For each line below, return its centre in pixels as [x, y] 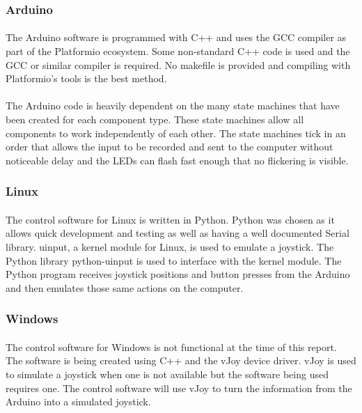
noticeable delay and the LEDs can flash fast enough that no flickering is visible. [177, 160]
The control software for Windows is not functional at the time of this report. [171, 346]
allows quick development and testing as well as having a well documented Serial [178, 233]
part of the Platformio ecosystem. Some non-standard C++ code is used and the [178, 51]
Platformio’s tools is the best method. [86, 78]
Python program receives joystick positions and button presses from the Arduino [178, 274]
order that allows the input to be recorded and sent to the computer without [170, 147]
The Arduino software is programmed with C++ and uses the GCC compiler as [176, 37]
